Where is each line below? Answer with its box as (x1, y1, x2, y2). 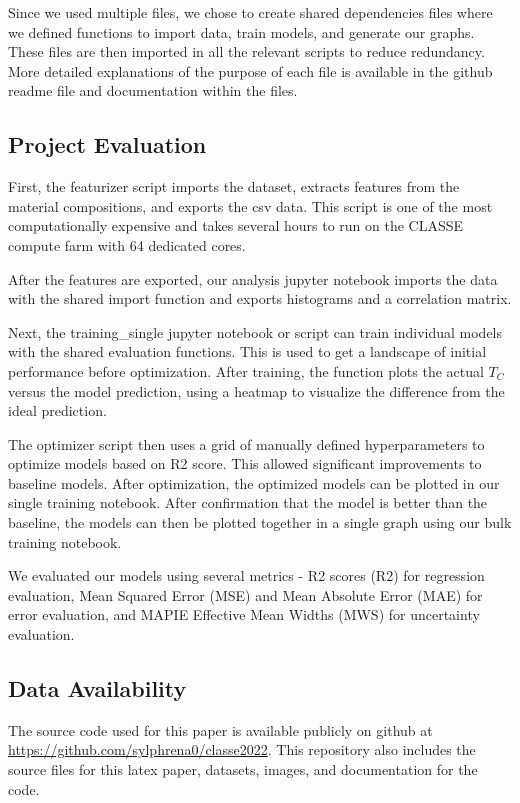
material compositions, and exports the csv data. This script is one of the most (8, 195, 493, 216)
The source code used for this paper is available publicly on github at (8, 719, 433, 740)
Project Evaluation (8, 129, 207, 160)
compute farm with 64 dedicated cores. (8, 234, 246, 255)
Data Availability (8, 673, 187, 704)
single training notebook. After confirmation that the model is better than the (8, 492, 488, 513)
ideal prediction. (8, 400, 107, 421)
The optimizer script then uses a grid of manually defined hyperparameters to (8, 433, 485, 454)
